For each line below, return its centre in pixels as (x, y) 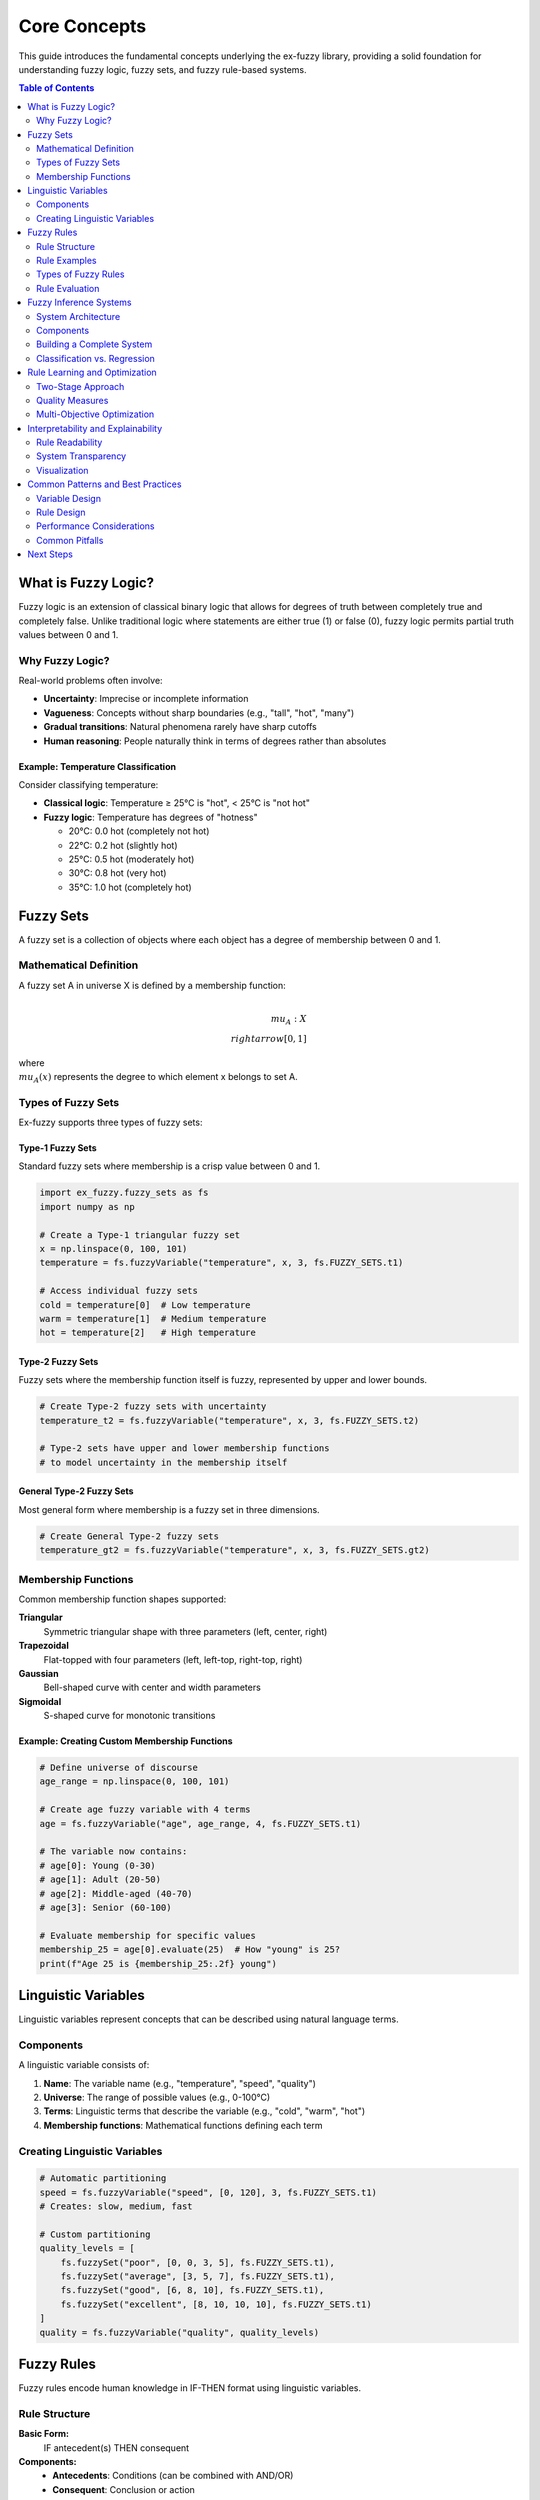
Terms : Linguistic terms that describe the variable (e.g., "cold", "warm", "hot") (204, 2111)
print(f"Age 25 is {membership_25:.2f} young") (158, 1963)
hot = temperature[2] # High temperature (148, 1333)
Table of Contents (56, 88)
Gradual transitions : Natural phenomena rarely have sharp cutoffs (180, 727)
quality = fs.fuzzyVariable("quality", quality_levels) (179, 2332)
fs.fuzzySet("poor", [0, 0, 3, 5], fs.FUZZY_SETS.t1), (197, 2262)
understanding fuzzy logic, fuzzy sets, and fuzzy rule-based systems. (162, 69)
